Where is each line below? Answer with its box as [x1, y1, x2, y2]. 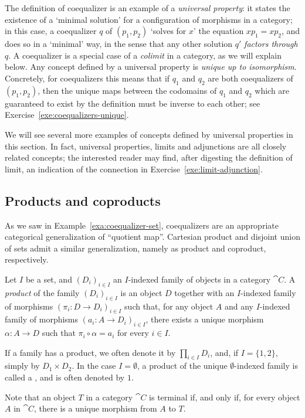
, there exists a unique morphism [145, 313, 264, 325]
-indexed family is [234, 359, 298, 372]
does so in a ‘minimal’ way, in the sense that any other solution [5, 38, 233, 50]
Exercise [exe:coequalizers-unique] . [5, 108, 129, 121]
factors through [244, 38, 298, 50]
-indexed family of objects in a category [128, 273, 271, 285]
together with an [174, 286, 235, 298]
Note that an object [5, 390, 76, 403]
